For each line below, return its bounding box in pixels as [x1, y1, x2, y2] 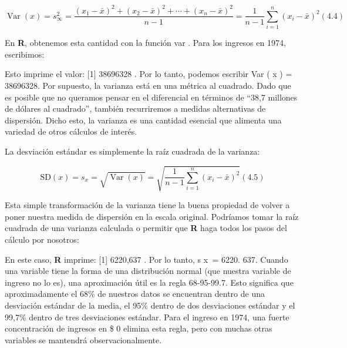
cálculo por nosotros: [5, 233, 79, 245]
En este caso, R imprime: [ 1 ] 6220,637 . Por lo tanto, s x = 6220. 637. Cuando [5, 253, 288, 265]
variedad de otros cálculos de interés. [5, 125, 137, 138]
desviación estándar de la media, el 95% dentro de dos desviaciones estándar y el [5, 299, 295, 311]
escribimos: [5, 48, 45, 60]
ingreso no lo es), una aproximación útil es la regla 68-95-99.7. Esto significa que [5, 276, 294, 288]
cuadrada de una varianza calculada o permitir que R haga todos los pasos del [5, 222, 287, 234]
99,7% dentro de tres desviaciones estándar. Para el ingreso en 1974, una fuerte [5, 310, 289, 323]
